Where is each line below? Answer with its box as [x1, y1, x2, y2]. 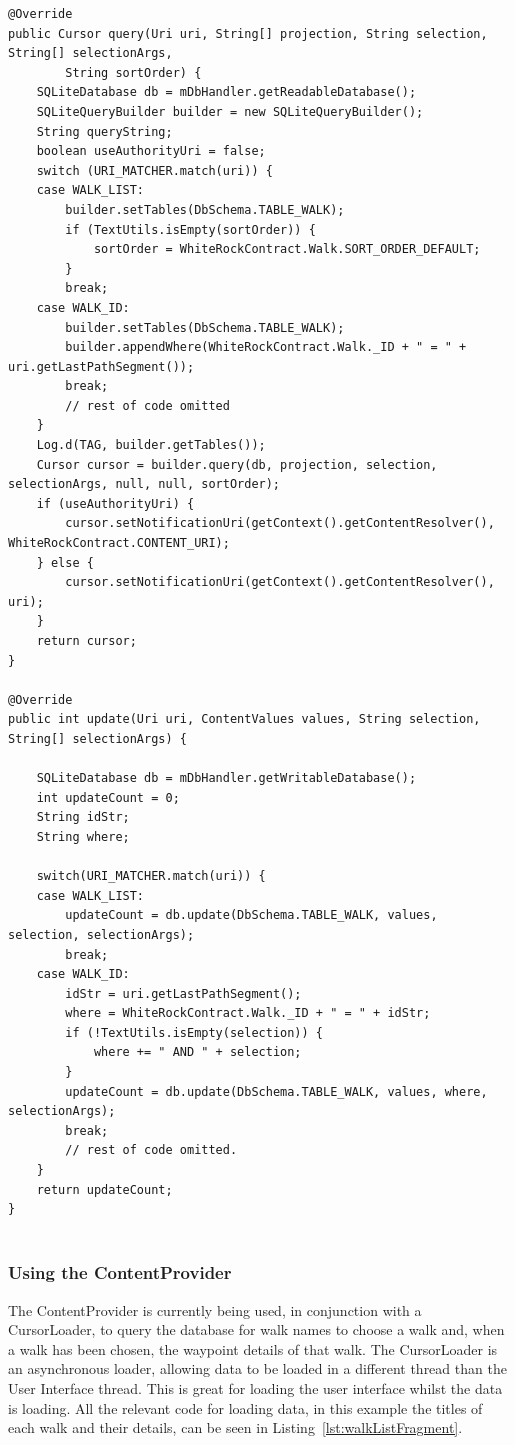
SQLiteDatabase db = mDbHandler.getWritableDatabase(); [36, 771, 417, 786]
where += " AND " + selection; [93, 1045, 302, 1060]
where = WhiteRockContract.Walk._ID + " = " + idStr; [65, 1006, 431, 1021]
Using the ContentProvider [8, 1260, 232, 1285]
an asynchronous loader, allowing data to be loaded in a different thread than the [8, 1358, 507, 1379]
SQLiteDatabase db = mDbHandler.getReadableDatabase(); [36, 85, 417, 100]
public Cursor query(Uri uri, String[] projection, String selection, [8, 26, 488, 41]
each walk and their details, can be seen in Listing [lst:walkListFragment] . [8, 1417, 463, 1438]
